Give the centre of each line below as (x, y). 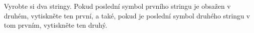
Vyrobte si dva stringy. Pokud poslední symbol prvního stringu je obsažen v (117, 6)
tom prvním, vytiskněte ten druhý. (56, 25)
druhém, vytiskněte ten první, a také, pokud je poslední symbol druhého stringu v (127, 15)
